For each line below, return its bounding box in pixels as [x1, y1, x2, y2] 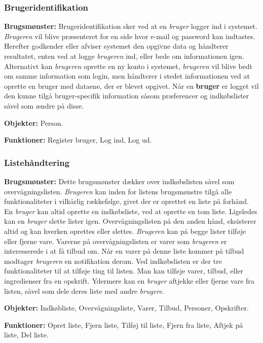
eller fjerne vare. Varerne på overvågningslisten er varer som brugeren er [4, 235, 227, 246]
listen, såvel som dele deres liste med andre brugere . [4, 285, 164, 296]
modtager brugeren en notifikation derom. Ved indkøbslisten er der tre [4, 255, 222, 266]
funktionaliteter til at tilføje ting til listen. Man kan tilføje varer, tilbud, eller [4, 265, 244, 276]
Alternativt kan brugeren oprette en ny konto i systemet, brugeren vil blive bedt [4, 60, 253, 71]
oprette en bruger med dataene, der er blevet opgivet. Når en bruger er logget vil [4, 80, 259, 91]
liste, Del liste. [4, 329, 49, 340]
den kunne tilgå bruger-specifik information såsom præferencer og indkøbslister [4, 90, 249, 101]
